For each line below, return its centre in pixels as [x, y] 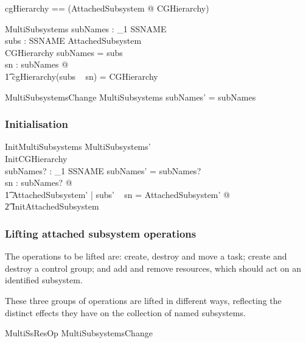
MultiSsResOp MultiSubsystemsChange [79, 333]
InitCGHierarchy [36, 158]
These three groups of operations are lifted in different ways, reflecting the [143, 300]
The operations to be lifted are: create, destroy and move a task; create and [146, 256]
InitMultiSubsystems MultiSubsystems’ [78, 147]
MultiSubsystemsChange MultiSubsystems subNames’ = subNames [130, 97]
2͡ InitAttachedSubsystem [52, 206]
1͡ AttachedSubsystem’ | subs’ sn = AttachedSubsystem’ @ [117, 194]
